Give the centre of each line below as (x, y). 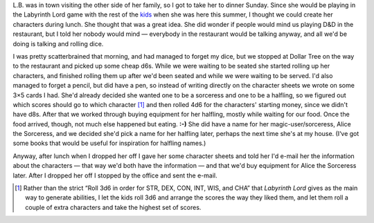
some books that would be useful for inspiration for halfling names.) (109, 143)
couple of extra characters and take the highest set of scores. (113, 207)
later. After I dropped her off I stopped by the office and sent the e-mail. (115, 175)
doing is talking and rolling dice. (58, 43)
